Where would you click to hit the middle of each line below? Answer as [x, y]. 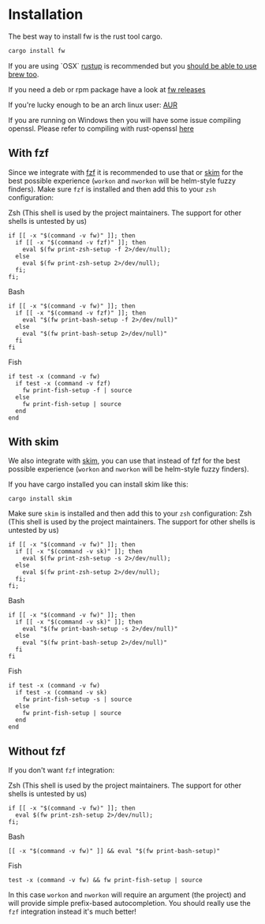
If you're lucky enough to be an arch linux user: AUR [93, 105]
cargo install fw [37, 50]
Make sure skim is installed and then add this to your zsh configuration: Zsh [130, 513]
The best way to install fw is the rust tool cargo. [86, 36]
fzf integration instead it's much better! [72, 911]
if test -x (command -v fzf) [63, 383]
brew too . [24, 74]
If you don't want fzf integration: [62, 770]
